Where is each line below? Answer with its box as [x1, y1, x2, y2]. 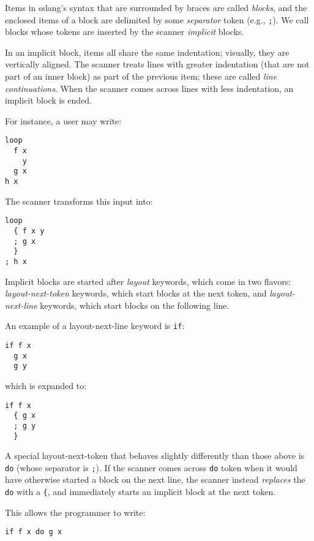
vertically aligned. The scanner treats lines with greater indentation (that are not [5, 58, 310, 70]
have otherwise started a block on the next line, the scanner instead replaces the [5, 473, 305, 486]
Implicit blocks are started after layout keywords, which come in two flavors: [5, 274, 291, 287]
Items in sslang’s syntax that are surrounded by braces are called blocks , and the [5, 1, 307, 13]
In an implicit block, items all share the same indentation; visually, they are [5, 45, 290, 58]
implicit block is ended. [5, 94, 92, 107]
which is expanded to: [5, 379, 87, 392]
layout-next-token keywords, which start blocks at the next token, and [5, 287, 267, 300]
